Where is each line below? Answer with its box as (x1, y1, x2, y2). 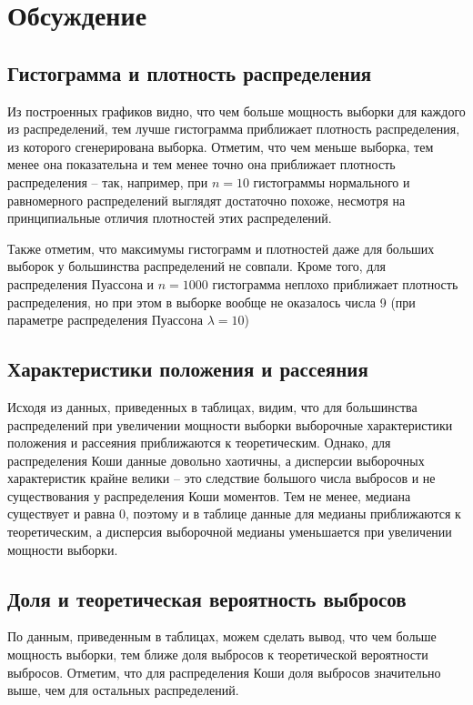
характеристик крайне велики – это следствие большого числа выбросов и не (7, 468, 436, 488)
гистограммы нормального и (253, 172, 410, 191)
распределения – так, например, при (7, 172, 208, 191)
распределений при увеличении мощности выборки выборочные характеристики (7, 415, 453, 434)
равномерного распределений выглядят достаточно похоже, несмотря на (7, 190, 406, 209)
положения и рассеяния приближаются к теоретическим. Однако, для (7, 433, 391, 452)
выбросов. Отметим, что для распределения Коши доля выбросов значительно (7, 662, 441, 681)
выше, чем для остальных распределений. (7, 680, 239, 700)
